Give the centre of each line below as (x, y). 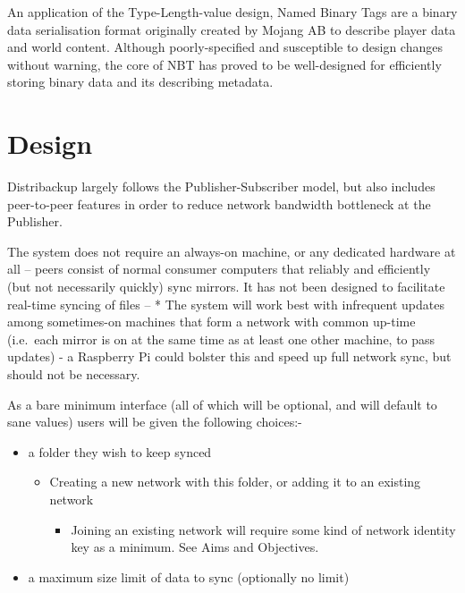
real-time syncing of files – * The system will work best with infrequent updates (226, 304)
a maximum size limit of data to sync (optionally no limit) (189, 576)
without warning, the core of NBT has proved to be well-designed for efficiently (224, 64)
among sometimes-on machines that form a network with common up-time (211, 322)
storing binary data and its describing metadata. (140, 82)
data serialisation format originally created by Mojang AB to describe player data (232, 29)
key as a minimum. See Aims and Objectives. (195, 547)
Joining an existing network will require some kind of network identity (263, 529)
